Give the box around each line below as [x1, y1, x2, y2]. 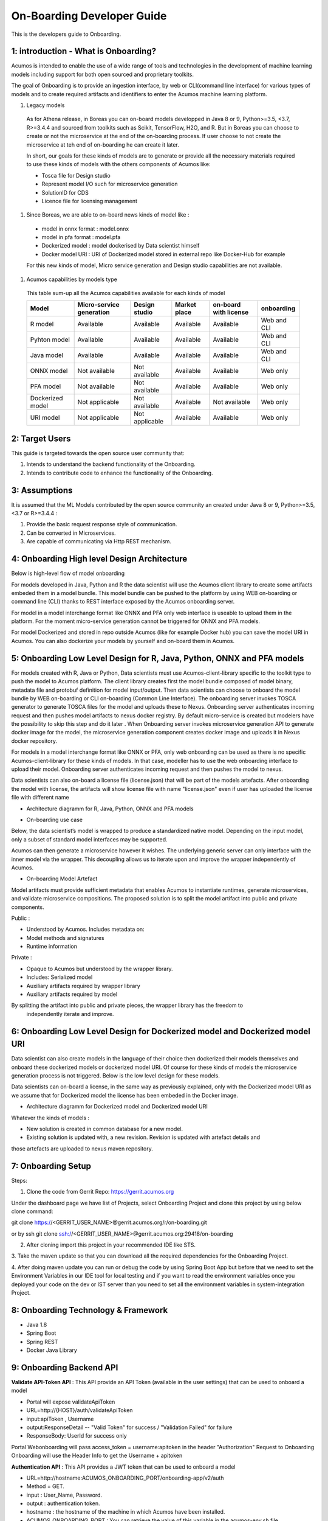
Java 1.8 [26, 1321, 47, 1328]
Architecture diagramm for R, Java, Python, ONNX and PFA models [26, 805, 194, 812]
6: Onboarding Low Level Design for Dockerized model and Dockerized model [11, 1026, 311, 1037]
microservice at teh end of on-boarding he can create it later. [26, 141, 179, 148]
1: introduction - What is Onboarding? [11, 46, 157, 57]
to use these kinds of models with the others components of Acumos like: [26, 161, 211, 168]
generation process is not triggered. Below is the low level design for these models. [11, 1072, 220, 1079]
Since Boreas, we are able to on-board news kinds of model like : [26, 211, 190, 218]
